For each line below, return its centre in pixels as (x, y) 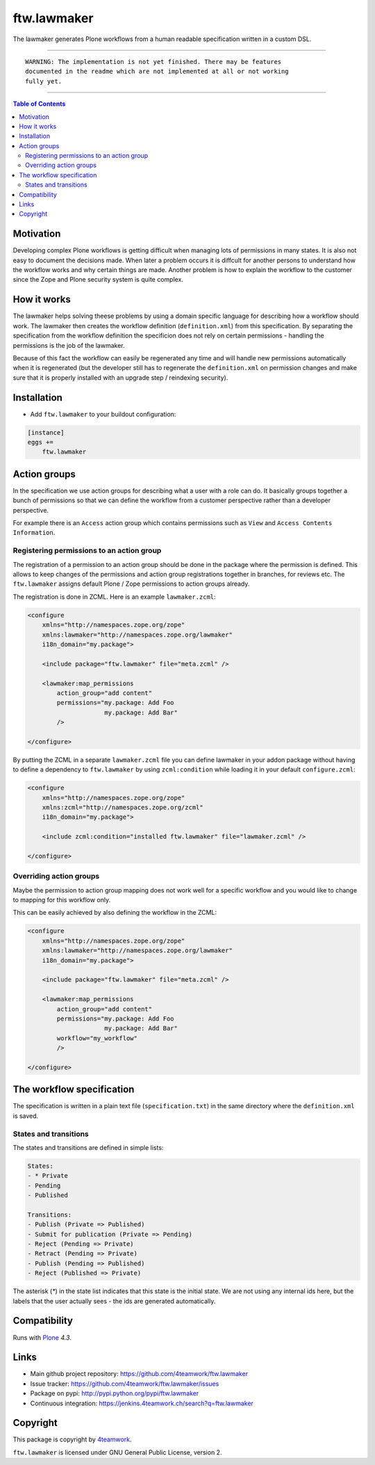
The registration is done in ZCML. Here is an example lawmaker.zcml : (114, 597)
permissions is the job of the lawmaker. (69, 345)
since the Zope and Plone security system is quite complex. (98, 280)
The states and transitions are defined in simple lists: (88, 1147)
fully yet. (44, 81)
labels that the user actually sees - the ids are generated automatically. (114, 1301)
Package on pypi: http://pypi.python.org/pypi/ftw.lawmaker (115, 1393)
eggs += (40, 442)
